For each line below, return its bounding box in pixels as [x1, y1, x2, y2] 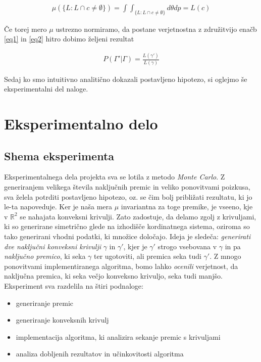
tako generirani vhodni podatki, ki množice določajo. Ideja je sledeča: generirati [4, 231, 251, 241]
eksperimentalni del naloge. [4, 83, 88, 94]
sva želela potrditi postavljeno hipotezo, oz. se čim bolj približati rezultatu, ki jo [4, 191, 252, 202]
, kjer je [123, 241, 147, 251]
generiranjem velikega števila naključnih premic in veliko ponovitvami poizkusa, [4, 182, 250, 192]
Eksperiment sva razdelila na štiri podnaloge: [4, 280, 143, 291]
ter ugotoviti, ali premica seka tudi [93, 251, 201, 261]
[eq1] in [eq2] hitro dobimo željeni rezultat [4, 33, 134, 44]
